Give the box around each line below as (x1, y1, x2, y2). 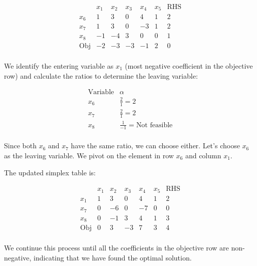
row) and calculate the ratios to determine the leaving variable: (4, 70, 198, 81)
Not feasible (136, 121, 173, 129)
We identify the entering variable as (4, 61, 114, 71)
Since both (4, 140, 37, 151)
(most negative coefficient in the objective (125, 61, 253, 71)
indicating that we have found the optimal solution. (34, 252, 192, 262)
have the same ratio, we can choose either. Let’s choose (71, 140, 240, 151)
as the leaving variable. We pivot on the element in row (4, 150, 174, 160)
